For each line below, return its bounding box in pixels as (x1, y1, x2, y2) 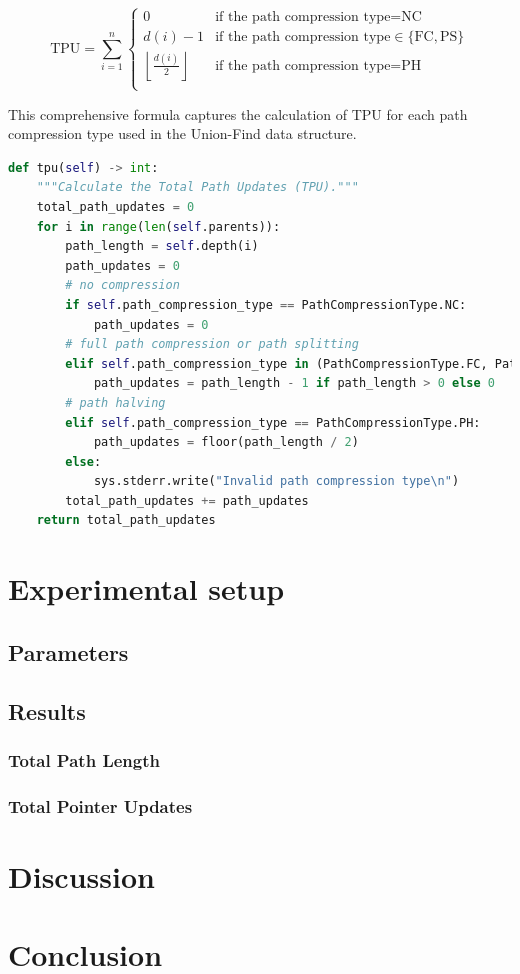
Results (8, 695, 86, 726)
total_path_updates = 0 (36, 199, 195, 214)
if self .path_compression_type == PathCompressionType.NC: (65, 297, 467, 312)
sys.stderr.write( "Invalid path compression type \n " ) (93, 474, 460, 489)
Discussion (8, 855, 155, 896)
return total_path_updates (36, 513, 216, 528)
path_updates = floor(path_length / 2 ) (93, 435, 359, 450)
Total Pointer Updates (8, 793, 193, 818)
